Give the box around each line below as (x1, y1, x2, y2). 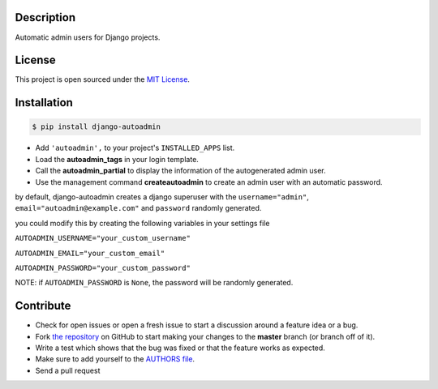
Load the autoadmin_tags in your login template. (35, 154, 199, 164)
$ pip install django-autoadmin (32, 122, 161, 131)
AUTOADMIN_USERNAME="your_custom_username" (15, 233, 191, 243)
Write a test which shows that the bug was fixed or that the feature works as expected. (35, 343, 326, 353)
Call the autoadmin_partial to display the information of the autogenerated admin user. (35, 166, 326, 176)
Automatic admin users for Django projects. (15, 32, 161, 42)
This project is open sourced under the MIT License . (15, 75, 191, 84)
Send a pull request (35, 365, 101, 375)
